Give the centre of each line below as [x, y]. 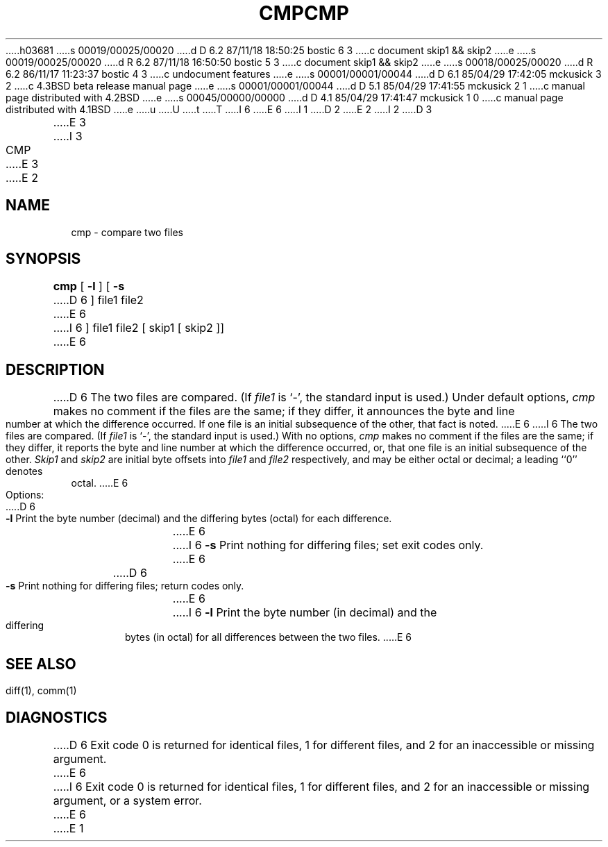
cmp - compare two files [127, 232]
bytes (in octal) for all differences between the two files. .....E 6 [269, 637]
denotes [24, 471]
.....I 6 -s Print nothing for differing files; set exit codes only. [328, 545]
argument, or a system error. [127, 800]
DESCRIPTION [55, 369]
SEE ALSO [41, 664]
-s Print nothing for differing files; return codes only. [125, 586]
